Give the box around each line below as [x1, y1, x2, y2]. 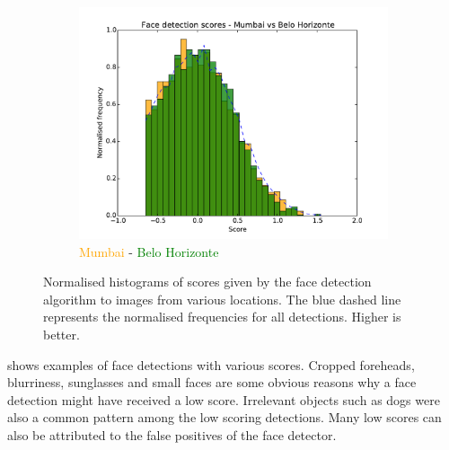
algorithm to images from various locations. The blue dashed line [43, 289, 401, 308]
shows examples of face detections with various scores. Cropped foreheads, [7, 355, 415, 374]
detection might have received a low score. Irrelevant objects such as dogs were [7, 390, 440, 409]
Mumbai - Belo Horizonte [79, 242, 219, 260]
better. [43, 324, 80, 343]
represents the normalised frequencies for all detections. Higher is [43, 307, 401, 326]
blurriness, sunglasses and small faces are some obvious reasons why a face [7, 373, 417, 392]
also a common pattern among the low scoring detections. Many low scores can [7, 408, 442, 427]
